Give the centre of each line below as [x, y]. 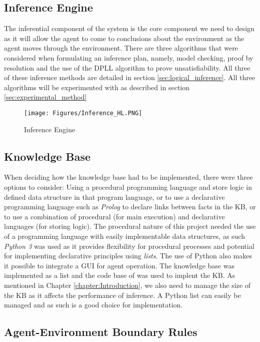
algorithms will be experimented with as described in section [97, 87]
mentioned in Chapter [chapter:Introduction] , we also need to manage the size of [127, 285]
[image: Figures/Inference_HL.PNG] [83, 113]
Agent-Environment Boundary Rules [101, 332]
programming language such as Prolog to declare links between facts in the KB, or [130, 207]
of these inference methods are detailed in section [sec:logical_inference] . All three [130, 77]
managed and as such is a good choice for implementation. [93, 305]
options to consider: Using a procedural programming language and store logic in [128, 187]
